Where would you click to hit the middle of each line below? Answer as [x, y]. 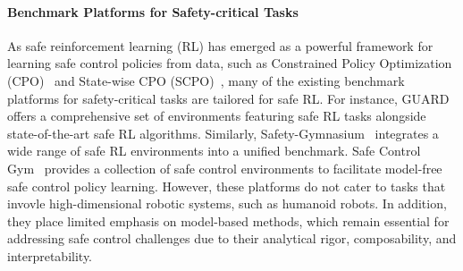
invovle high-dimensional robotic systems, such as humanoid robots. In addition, [227, 203]
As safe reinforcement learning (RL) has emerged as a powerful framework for [220, 45]
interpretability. [50, 255]
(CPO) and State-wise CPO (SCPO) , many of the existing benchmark [206, 80]
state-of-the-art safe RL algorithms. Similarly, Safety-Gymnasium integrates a [223, 133]
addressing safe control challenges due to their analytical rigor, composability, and [232, 238]
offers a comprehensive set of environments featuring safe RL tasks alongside [217, 116]
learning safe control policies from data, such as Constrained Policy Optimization [230, 63]
